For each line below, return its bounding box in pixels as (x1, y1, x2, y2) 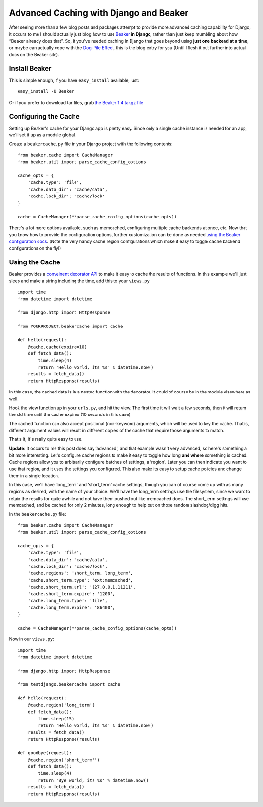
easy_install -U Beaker (18, 88, 75, 94)
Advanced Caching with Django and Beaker (9, 7, 188, 18)
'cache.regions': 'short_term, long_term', (27, 570, 133, 576)
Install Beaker (9, 64, 52, 73)
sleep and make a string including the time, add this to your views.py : (9, 278, 151, 284)
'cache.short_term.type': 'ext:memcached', (27, 577, 133, 583)
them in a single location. (9, 473, 59, 479)
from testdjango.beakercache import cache (18, 682, 121, 687)
